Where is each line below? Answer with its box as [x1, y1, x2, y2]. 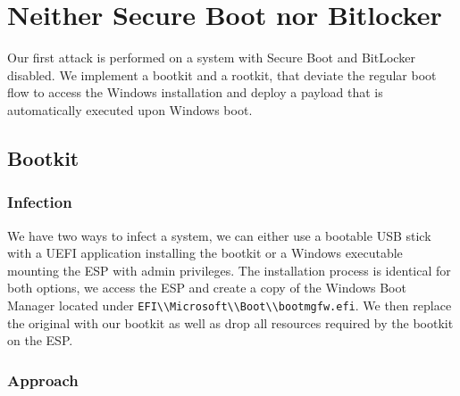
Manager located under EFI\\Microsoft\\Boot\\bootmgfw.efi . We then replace [7, 295, 452, 314]
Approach [7, 368, 79, 391]
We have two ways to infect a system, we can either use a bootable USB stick [7, 226, 431, 244]
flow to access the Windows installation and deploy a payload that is [7, 83, 383, 102]
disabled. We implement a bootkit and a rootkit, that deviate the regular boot [7, 65, 437, 84]
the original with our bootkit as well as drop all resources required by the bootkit [7, 313, 454, 332]
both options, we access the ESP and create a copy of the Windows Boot [7, 278, 406, 297]
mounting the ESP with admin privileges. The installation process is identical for [7, 260, 451, 279]
